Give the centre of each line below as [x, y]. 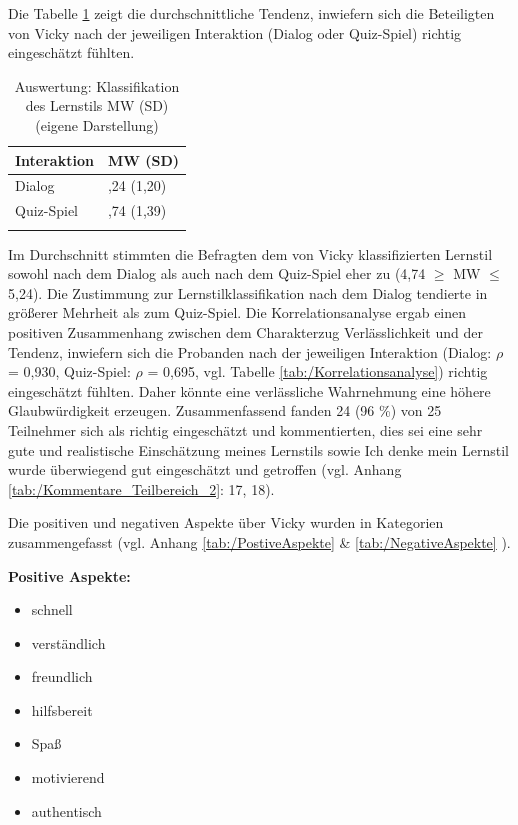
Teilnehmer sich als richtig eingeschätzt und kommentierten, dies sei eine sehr [245, 429]
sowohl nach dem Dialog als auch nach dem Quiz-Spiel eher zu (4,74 [217, 273]
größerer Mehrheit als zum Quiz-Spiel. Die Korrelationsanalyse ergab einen [237, 312]
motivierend [68, 777]
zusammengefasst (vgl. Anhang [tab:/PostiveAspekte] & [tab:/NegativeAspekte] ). [259, 541]
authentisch [66, 810]
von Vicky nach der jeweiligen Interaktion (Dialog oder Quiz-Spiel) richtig [235, 32]
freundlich [62, 676]
